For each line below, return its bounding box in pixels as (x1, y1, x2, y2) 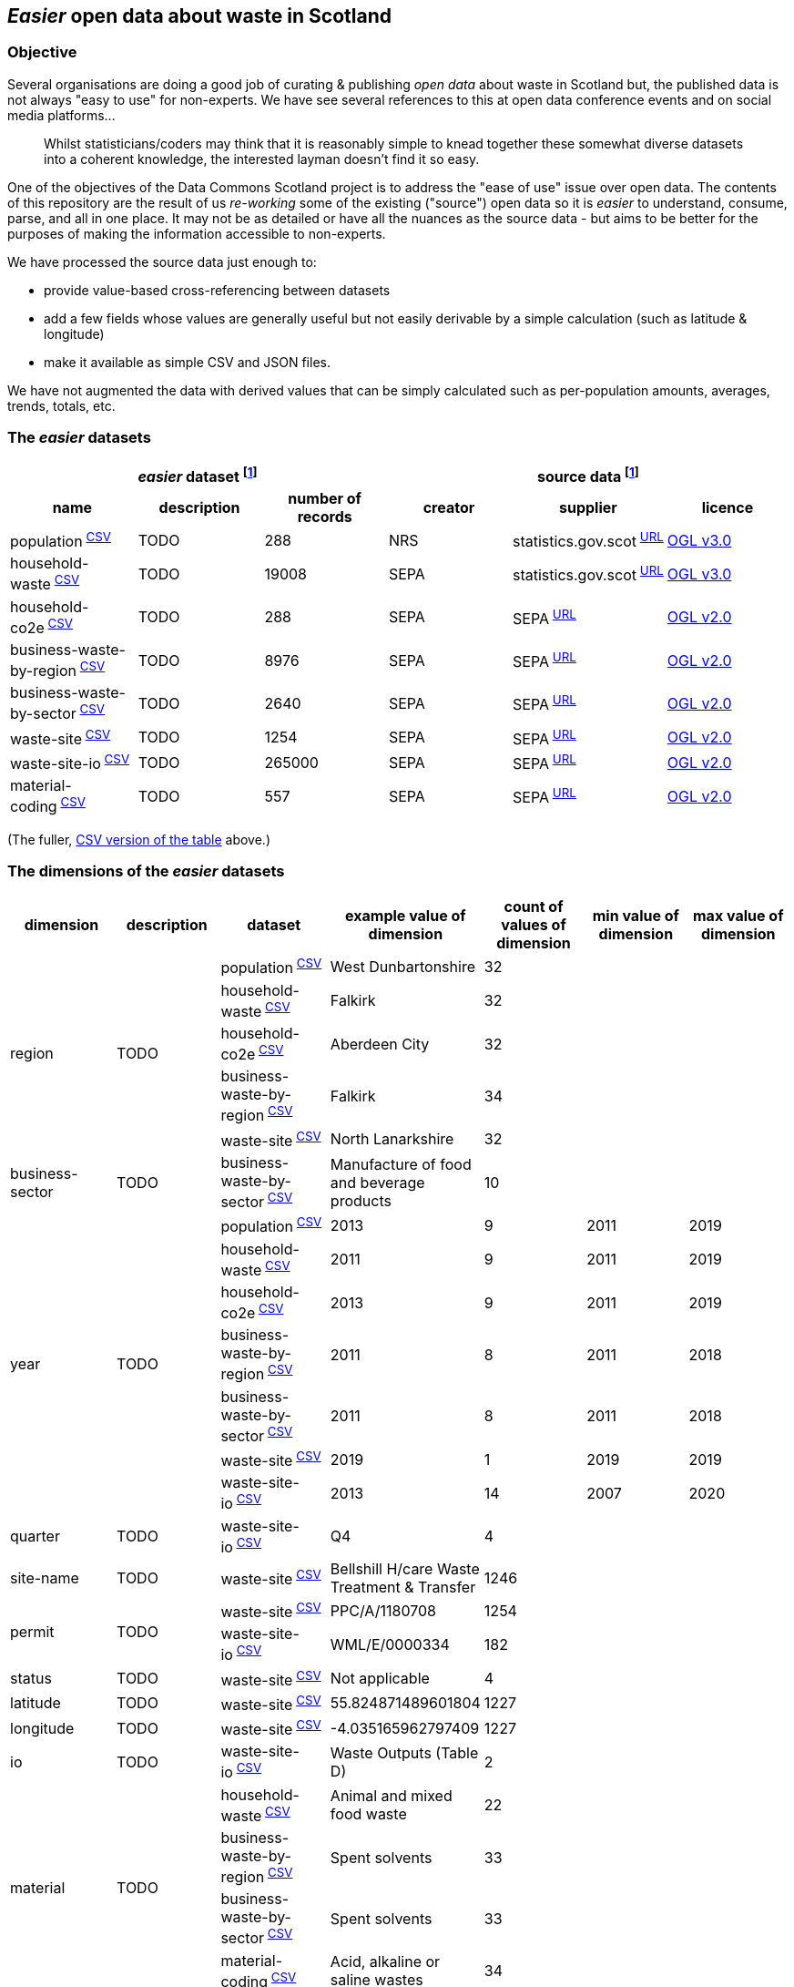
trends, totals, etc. (7, 397, 116, 414)
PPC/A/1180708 (330, 1601, 436, 1620)
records (297, 507, 352, 526)
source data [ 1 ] (537, 464, 639, 486)
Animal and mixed (330, 1787, 453, 1806)
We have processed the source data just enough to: (7, 253, 317, 270)
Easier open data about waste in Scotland (7, 5, 392, 27)
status (10, 1669, 52, 1688)
